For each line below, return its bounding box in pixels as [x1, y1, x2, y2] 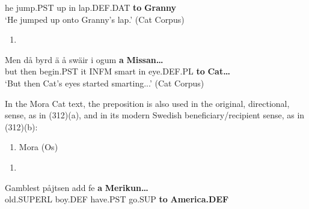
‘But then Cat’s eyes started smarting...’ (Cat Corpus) [5, 76, 204, 89]
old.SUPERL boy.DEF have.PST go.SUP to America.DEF [5, 193, 229, 205]
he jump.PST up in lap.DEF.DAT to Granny [5, 1, 177, 13]
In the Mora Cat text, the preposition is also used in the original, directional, [5, 97, 290, 109]
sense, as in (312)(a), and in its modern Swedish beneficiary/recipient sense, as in [5, 109, 305, 121]
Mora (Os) [19, 141, 58, 153]
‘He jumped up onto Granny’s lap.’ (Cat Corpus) [5, 13, 185, 25]
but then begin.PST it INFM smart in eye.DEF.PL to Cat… [5, 65, 230, 77]
